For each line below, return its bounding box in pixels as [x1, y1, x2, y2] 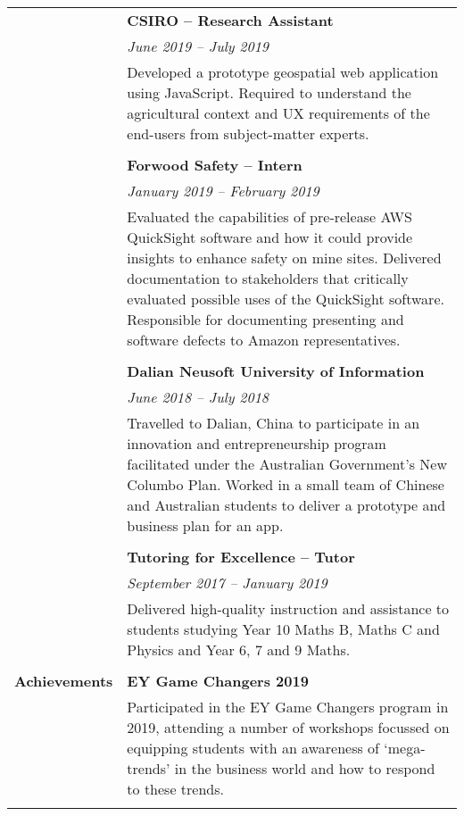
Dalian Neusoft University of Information [127, 361, 425, 381]
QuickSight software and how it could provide [127, 227, 413, 247]
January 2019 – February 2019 [127, 180, 319, 201]
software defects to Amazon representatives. [127, 329, 401, 350]
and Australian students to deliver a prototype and [127, 495, 446, 515]
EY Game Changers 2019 [127, 670, 309, 691]
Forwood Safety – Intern [127, 154, 302, 175]
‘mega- [384, 737, 426, 758]
